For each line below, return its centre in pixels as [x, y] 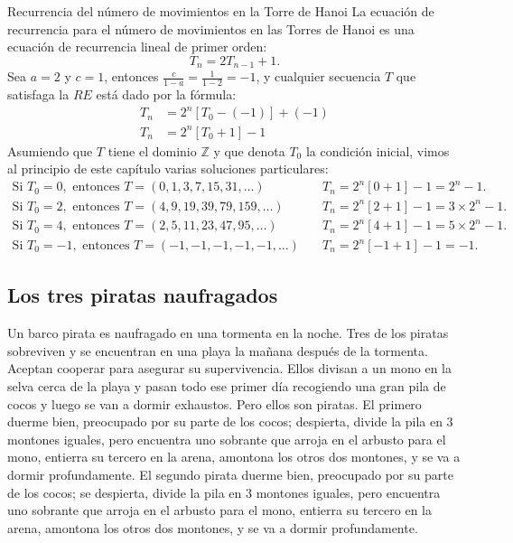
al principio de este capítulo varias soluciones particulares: [168, 169]
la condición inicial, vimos [378, 150]
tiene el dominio [152, 150]
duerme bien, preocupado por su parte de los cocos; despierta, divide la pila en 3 [230, 421]
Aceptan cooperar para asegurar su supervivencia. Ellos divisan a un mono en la [229, 368]
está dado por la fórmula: [166, 94]
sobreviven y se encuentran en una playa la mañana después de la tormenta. [218, 350]
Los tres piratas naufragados [143, 295]
